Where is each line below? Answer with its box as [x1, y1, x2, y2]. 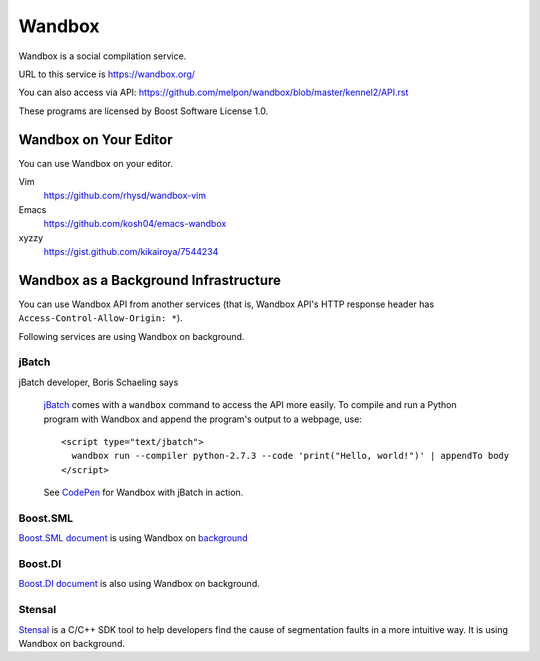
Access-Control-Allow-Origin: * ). [18, 312, 184, 324]
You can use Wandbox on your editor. [18, 157, 174, 169]
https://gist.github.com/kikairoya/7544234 [43, 245, 219, 257]
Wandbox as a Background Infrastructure [18, 271, 282, 289]
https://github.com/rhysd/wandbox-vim [43, 190, 207, 202]
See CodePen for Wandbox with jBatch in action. [43, 486, 244, 499]
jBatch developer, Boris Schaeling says [18, 376, 179, 388]
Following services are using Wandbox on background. [18, 330, 245, 342]
